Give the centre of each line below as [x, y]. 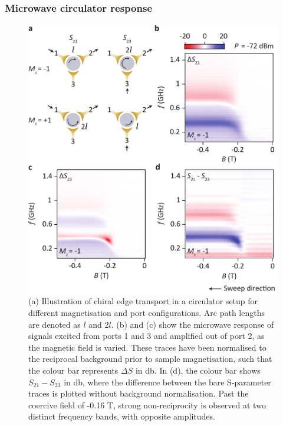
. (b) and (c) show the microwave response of [192, 324]
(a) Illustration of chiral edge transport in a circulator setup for [143, 301]
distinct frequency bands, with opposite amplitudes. [122, 416]
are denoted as [55, 324]
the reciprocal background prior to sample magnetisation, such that [150, 359]
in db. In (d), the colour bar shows [198, 370]
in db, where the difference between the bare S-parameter [167, 382]
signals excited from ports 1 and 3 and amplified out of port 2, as [147, 336]
